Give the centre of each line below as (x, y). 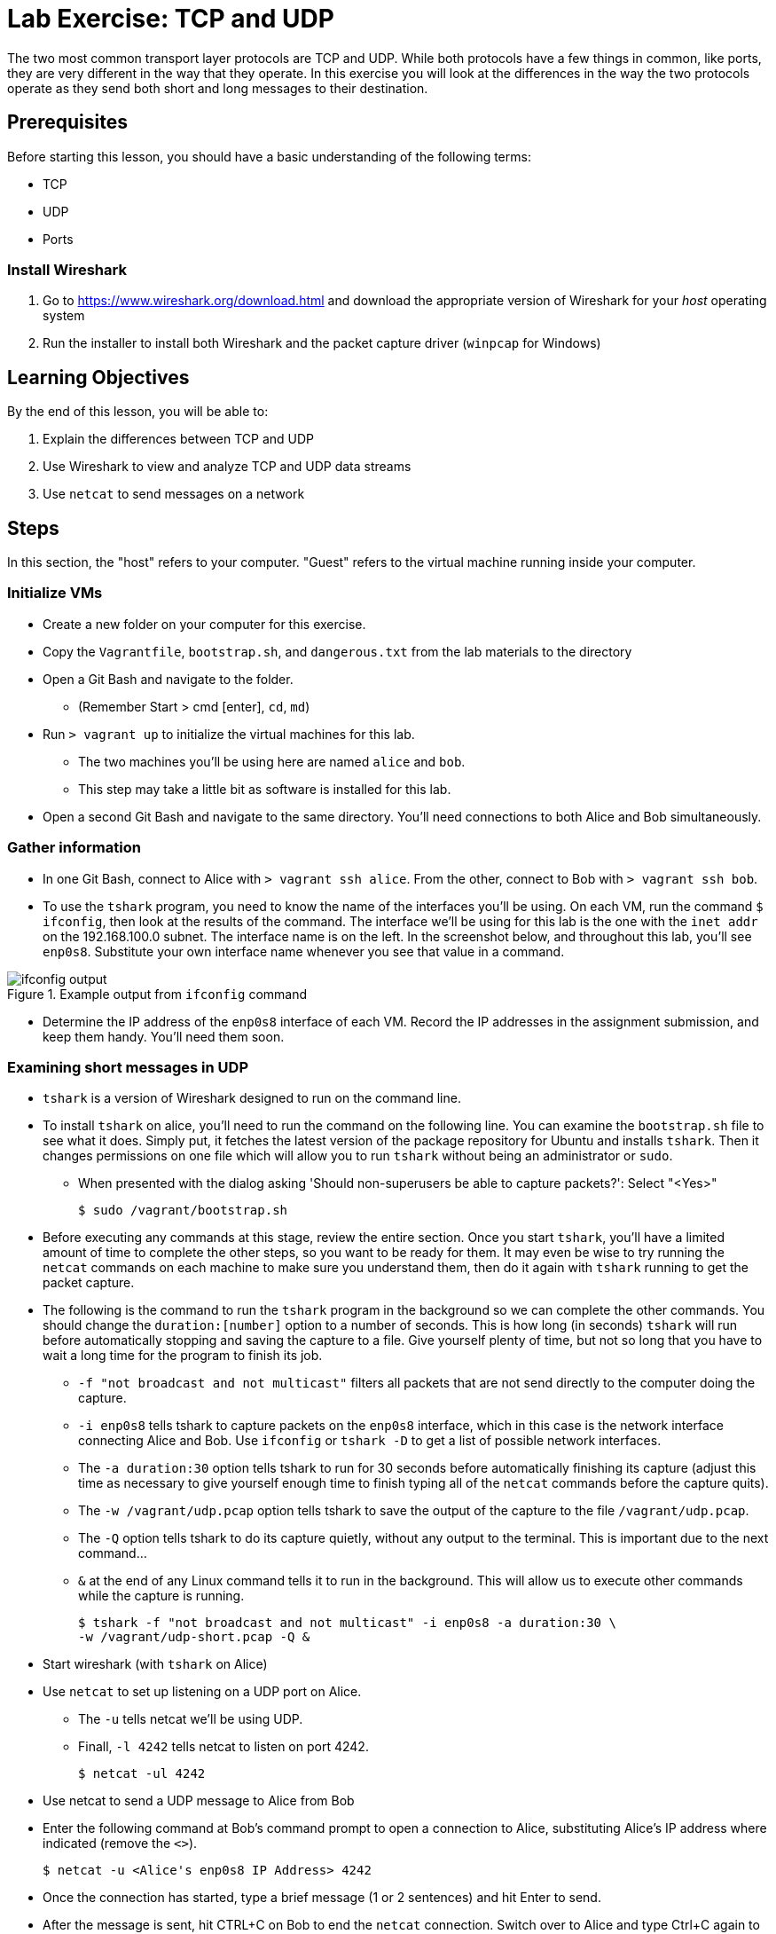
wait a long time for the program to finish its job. (183, 1356)
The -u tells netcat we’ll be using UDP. (191, 1719)
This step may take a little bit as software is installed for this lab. (265, 789)
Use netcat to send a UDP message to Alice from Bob (199, 1801)
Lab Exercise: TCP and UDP (171, 19)
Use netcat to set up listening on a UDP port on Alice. (202, 1692)
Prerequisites (67, 122)
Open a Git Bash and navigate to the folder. (168, 679)
